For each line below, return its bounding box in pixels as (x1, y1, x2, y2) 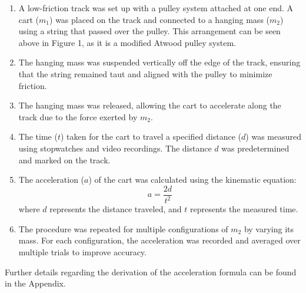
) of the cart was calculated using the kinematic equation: (88, 173, 297, 186)
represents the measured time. (189, 203, 298, 215)
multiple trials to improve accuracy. (18, 245, 147, 258)
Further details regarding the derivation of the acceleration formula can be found (5, 265, 297, 278)
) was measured (245, 130, 301, 143)
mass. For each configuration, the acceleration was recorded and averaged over (18, 234, 301, 246)
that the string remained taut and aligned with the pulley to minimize (18, 67, 272, 80)
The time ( (18, 130, 58, 143)
